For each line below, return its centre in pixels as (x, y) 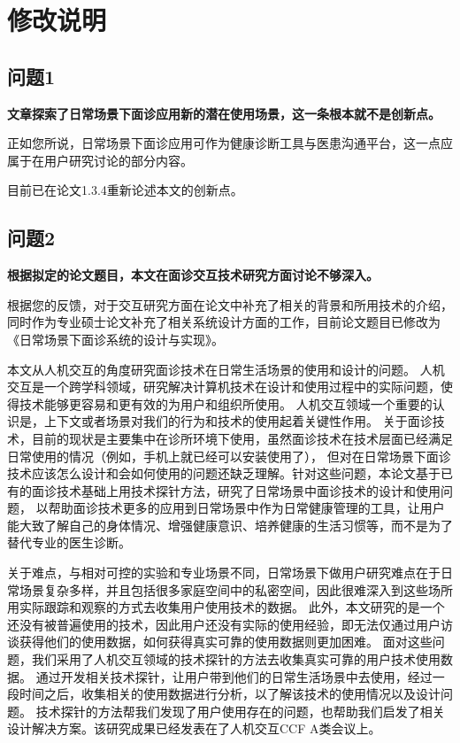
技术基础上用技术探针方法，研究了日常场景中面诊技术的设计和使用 (248, 490)
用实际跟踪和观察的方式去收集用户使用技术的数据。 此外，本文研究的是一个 (226, 607)
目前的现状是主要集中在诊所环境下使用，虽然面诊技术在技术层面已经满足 (242, 438)
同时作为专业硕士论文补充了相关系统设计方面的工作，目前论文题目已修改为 (224, 322)
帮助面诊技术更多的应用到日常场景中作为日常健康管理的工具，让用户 (246, 508)
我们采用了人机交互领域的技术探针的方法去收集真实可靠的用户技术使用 (236, 659)
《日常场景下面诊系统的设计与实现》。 (115, 339)
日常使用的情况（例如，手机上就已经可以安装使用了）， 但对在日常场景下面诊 (229, 456)
